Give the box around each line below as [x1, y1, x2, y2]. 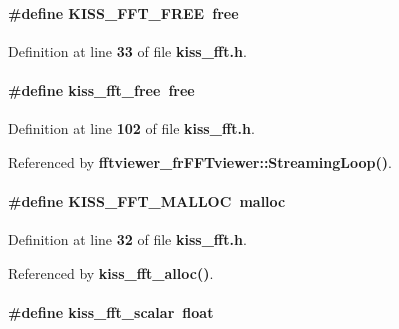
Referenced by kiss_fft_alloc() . [8, 262, 214, 283]
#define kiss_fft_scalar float [8, 301, 214, 322]
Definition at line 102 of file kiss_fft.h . [8, 118, 255, 139]
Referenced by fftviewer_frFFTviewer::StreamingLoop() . [8, 151, 392, 172]
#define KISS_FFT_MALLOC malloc [8, 190, 286, 211]
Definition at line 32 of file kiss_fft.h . [8, 229, 247, 250]
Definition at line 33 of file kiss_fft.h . [8, 40, 247, 61]
